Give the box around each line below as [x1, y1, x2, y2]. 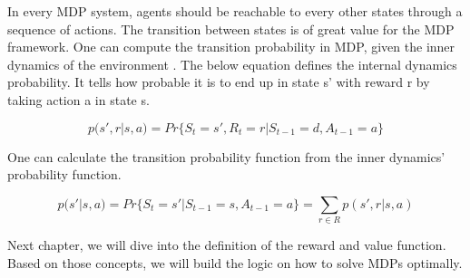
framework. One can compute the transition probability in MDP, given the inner [7, 37, 455, 56]
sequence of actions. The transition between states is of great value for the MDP [7, 19, 455, 38]
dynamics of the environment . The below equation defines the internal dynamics [7, 54, 457, 73]
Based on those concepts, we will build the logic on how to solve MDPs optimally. [7, 253, 463, 272]
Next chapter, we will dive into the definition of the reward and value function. [7, 235, 446, 254]
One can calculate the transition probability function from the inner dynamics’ [7, 147, 446, 166]
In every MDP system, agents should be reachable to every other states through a [7, 2, 463, 20]
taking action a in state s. [7, 90, 150, 109]
